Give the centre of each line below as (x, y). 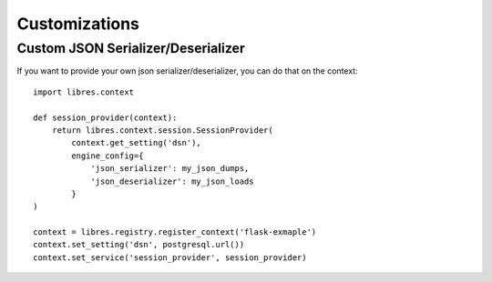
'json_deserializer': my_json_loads (172, 181)
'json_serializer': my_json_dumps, (170, 169)
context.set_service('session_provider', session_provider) (170, 257)
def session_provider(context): (105, 117)
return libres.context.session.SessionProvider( (162, 130)
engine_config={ (108, 156)
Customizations (78, 24)
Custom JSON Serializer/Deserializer (131, 48)
